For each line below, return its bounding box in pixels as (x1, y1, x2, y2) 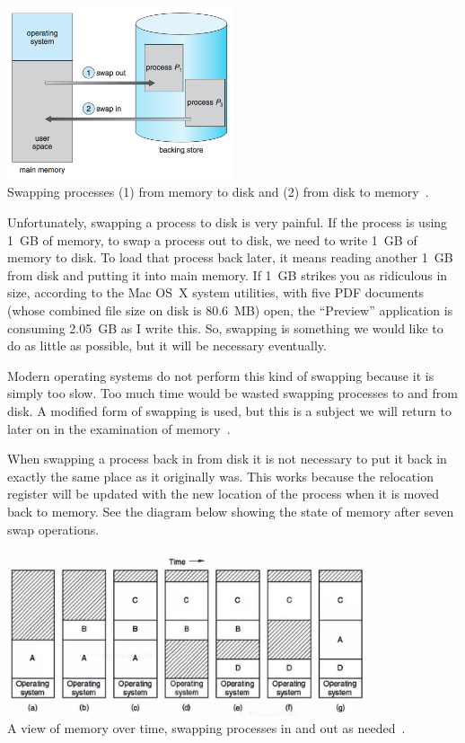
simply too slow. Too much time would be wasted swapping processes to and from (7, 384, 458, 402)
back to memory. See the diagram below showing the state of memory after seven (7, 501, 454, 520)
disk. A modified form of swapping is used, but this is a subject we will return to (7, 401, 452, 420)
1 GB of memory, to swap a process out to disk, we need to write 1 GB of (7, 230, 417, 249)
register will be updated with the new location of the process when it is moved (7, 484, 440, 503)
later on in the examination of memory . (7, 419, 231, 438)
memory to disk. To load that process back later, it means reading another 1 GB (7, 248, 453, 267)
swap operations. (7, 519, 100, 538)
